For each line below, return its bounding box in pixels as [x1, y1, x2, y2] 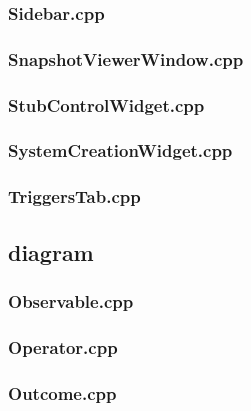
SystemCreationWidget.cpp [8, 138, 233, 163]
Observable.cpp [8, 288, 134, 313]
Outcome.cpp [8, 380, 117, 405]
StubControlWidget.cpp [8, 92, 205, 117]
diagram [8, 236, 94, 267]
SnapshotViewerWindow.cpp [8, 46, 244, 71]
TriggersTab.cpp [8, 184, 141, 209]
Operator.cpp [8, 334, 118, 359]
